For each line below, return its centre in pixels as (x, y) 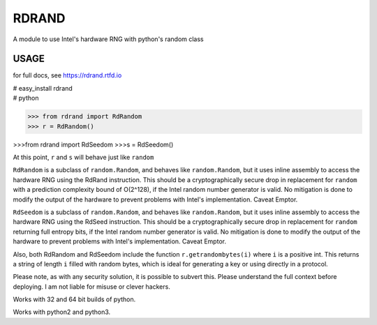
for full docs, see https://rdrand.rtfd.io (67, 75)
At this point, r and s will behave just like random (83, 157)
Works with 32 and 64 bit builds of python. (74, 299)
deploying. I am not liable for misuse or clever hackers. (91, 287)
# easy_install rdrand (43, 88)
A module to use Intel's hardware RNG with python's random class (108, 39)
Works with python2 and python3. (62, 312)
